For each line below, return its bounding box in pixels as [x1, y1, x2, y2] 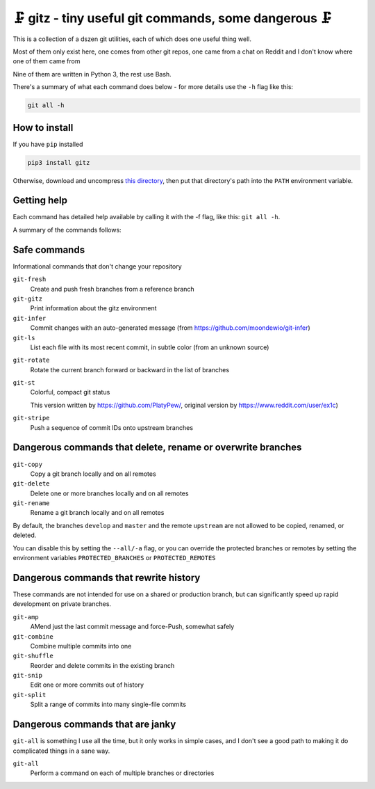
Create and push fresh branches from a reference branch [30, 285, 194, 293]
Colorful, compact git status [30, 388, 110, 397]
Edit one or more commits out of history [30, 680, 144, 689]
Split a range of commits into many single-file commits [30, 700, 187, 709]
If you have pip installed [12, 140, 83, 148]
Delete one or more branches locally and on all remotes [30, 489, 189, 497]
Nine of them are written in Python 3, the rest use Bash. [12, 70, 172, 78]
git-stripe [12, 414, 50, 422]
